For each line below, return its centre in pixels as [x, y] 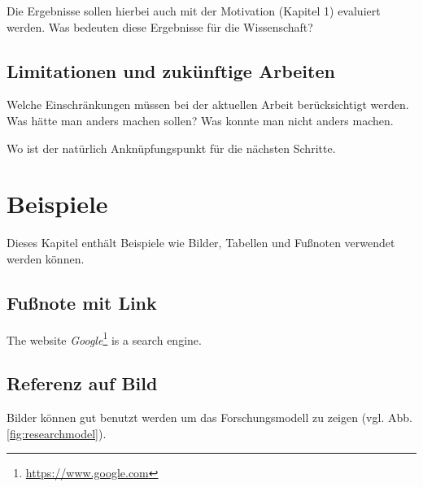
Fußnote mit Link [82, 302]
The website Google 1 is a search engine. [104, 338]
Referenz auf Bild [82, 383]
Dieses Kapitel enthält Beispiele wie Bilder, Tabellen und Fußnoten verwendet [201, 243]
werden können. [46, 258]
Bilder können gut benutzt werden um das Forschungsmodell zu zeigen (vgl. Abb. [209, 417]
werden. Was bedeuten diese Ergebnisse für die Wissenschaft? [160, 26]
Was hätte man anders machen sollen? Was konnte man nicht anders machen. [200, 120]
